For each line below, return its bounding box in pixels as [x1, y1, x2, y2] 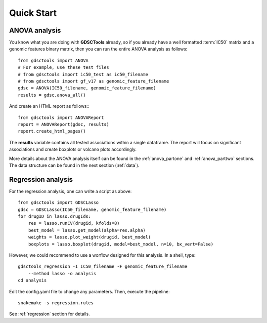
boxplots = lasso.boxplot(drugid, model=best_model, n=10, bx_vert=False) [28, 241, 214, 247]
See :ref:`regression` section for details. [9, 311, 90, 317]
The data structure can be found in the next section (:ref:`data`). [9, 162, 139, 168]
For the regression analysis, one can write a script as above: [9, 188, 132, 194]
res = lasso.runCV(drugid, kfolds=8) [28, 220, 120, 226]
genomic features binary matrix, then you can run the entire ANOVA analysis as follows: [9, 46, 188, 52]
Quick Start [9, 7, 57, 18]
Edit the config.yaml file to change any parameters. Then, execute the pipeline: [9, 288, 170, 294]
